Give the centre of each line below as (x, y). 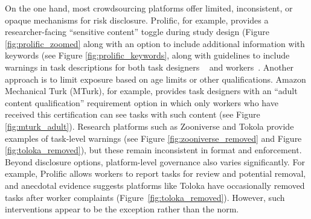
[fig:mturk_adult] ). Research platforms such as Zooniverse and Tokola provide (149, 126)
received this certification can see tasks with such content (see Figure (133, 114)
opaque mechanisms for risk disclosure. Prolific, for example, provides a (137, 20)
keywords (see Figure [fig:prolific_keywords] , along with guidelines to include (147, 55)
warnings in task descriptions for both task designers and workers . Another (149, 67)
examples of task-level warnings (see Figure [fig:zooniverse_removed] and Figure (153, 138)
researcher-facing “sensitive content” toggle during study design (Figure (137, 32)
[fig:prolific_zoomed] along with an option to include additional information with (155, 43)
